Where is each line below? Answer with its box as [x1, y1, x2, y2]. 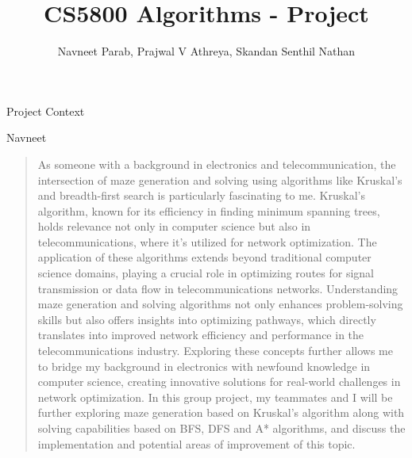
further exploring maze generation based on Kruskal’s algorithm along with [37, 404, 405, 421]
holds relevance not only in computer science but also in [37, 218, 311, 235]
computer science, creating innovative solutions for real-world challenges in [37, 373, 401, 390]
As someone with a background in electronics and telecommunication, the [37, 155, 396, 172]
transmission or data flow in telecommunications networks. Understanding [37, 280, 399, 296]
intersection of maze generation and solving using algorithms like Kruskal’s [37, 171, 402, 188]
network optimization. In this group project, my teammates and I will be [37, 388, 393, 405]
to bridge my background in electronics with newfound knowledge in [37, 357, 371, 374]
